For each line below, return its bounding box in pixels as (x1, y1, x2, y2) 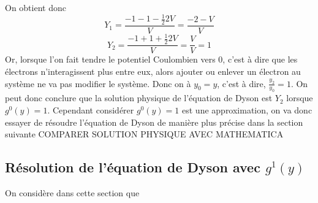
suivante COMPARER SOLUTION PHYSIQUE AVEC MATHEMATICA (5, 128, 284, 140)
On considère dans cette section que (5, 186, 140, 199)
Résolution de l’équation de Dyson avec (5, 158, 260, 177)
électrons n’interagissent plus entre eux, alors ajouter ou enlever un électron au (5, 64, 301, 77)
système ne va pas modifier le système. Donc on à (5, 77, 191, 90)
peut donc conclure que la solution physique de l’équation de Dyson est (5, 91, 273, 104)
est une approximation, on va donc (182, 103, 312, 116)
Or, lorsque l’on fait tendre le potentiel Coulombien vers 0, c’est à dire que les (5, 53, 298, 66)
